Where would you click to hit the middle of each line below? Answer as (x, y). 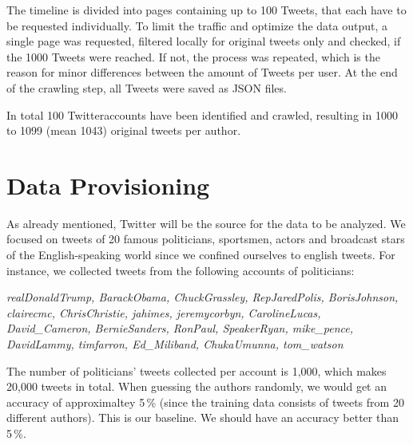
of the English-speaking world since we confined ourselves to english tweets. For (201, 255)
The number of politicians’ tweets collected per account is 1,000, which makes (197, 370)
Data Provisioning (108, 185)
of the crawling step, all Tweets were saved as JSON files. (147, 87)
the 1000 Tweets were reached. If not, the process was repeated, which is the (193, 56)
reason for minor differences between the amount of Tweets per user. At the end (202, 72)
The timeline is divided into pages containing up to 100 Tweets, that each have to (206, 10)
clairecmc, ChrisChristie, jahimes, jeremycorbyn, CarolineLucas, (164, 312)
